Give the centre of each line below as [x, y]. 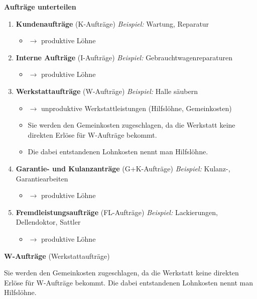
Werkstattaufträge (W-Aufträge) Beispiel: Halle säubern [107, 91]
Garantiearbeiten [42, 178]
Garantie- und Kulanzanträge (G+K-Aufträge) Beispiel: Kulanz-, [123, 168]
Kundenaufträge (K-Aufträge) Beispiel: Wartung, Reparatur [112, 23]
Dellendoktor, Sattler [48, 222]
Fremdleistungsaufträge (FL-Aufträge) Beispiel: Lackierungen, [117, 212]
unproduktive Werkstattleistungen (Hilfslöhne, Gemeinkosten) [136, 108]
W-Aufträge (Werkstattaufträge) [57, 256]
